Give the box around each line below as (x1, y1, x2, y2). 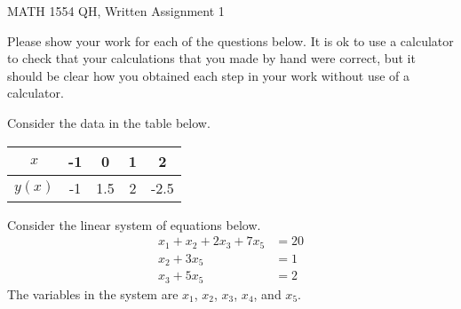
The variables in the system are (7, 284, 179, 303)
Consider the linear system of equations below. (7, 215, 261, 234)
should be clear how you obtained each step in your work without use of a (7, 66, 410, 84)
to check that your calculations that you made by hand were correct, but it (7, 49, 416, 67)
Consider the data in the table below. (7, 113, 211, 131)
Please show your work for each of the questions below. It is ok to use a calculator (7, 31, 454, 50)
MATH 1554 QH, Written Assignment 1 (7, 2, 225, 20)
